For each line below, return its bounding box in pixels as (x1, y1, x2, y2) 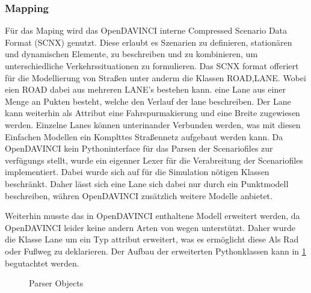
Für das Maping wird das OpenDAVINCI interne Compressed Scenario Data (5, 24, 288, 37)
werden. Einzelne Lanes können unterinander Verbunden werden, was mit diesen (5, 118, 301, 131)
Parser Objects (29, 277, 84, 289)
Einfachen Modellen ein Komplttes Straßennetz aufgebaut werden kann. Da (5, 130, 283, 143)
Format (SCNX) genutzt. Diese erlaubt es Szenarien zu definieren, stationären (5, 35, 292, 48)
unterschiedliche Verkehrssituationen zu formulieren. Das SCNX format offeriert (5, 60, 299, 72)
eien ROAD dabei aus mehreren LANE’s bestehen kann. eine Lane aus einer (5, 83, 286, 96)
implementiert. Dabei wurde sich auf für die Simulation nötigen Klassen (5, 165, 269, 178)
